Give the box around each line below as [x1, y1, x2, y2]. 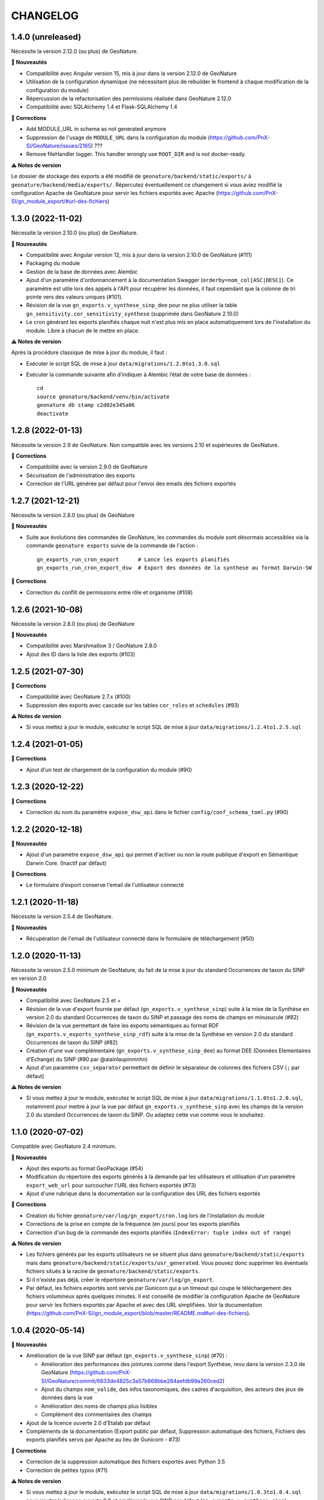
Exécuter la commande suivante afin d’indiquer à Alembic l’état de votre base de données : [26, 371, 251, 378]
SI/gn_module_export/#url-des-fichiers [11, 198, 108, 205]
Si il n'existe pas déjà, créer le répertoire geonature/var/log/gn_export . [26, 1276, 214, 1283]
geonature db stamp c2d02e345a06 [37, 402, 135, 409]
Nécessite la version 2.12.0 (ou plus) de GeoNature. [11, 48, 138, 55]
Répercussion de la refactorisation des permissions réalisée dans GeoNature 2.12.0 [26, 95, 232, 102]
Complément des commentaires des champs [41, 1411, 152, 1418]
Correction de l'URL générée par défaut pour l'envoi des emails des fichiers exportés [26, 480, 236, 487]
